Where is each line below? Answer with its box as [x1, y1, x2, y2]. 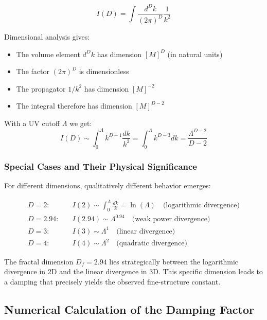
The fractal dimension [4, 256, 74, 266]
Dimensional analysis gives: [4, 31, 90, 42]
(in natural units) [167, 48, 223, 59]
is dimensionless [79, 66, 129, 77]
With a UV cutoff [4, 117, 60, 128]
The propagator [16, 83, 66, 94]
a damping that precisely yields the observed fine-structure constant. [4, 276, 221, 287]
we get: [69, 117, 92, 128]
